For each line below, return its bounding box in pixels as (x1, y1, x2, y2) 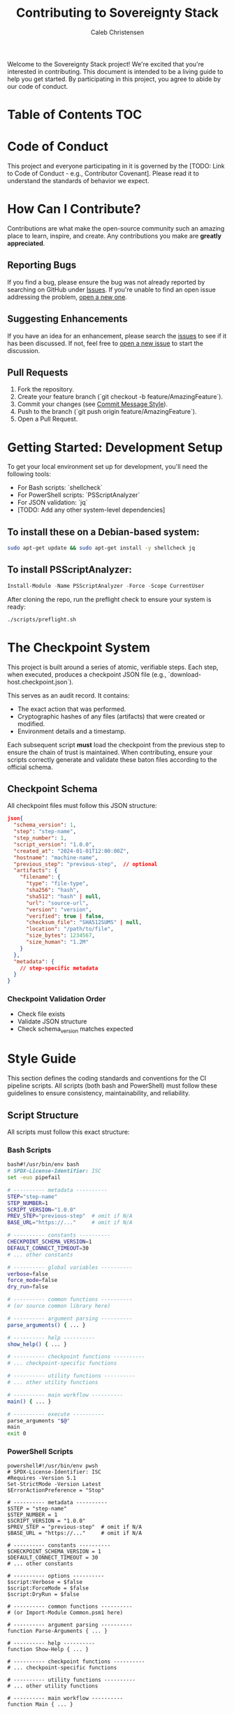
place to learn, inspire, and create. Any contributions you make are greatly (7, 232, 222, 240)
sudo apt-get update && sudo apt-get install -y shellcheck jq (7, 545, 196, 552)
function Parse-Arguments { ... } (7, 1627, 108, 1635)
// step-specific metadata (20, 965, 98, 972)
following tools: (7, 470, 51, 478)
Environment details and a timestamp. (17, 727, 126, 735)
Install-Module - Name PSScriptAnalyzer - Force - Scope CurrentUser (7, 582, 205, 589)
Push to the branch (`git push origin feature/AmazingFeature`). (17, 408, 197, 416)
